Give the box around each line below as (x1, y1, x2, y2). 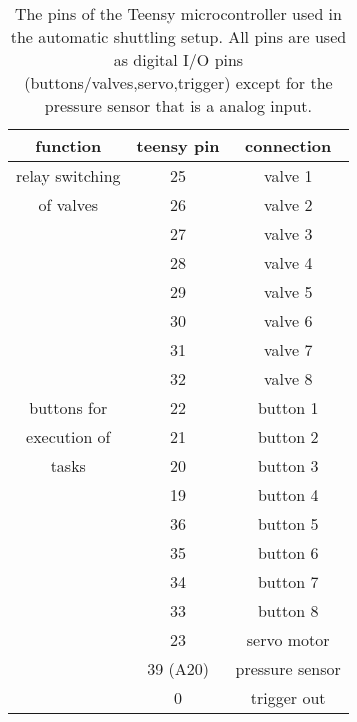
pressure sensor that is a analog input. (44, 94, 313, 117)
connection (245, 134, 332, 157)
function (35, 134, 102, 157)
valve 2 (263, 193, 313, 216)
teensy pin (136, 134, 220, 157)
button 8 (257, 599, 319, 622)
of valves (38, 193, 99, 216)
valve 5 (263, 280, 313, 303)
